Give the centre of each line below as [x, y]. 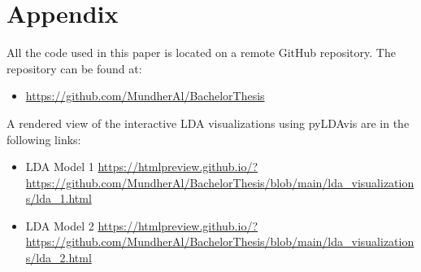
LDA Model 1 [60, 167]
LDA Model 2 [60, 225]
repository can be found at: [74, 68]
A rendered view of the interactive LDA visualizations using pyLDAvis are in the [208, 123]
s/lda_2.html [59, 258]
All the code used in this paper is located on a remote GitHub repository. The [201, 53]
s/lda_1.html [59, 198]
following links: [44, 139]
